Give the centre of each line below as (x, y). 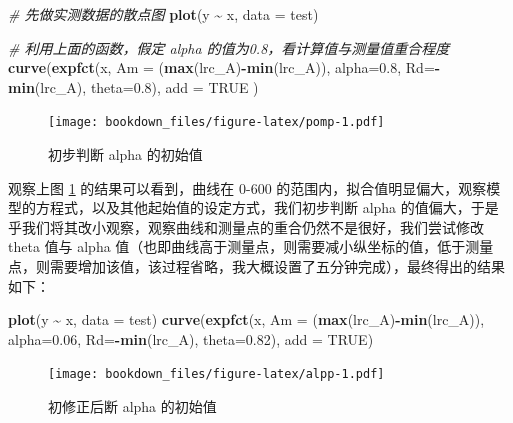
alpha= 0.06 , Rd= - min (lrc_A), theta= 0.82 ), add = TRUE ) (191, 338)
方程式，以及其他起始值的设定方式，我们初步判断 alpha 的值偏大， (253, 207)
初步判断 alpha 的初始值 (125, 154)
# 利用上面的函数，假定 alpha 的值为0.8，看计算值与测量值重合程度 (229, 47)
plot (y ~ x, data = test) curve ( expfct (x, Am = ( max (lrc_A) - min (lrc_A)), (246, 319)
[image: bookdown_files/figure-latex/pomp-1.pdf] (216, 122)
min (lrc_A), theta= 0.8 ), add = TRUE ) (133, 86)
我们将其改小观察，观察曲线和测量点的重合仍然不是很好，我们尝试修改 (252, 226)
